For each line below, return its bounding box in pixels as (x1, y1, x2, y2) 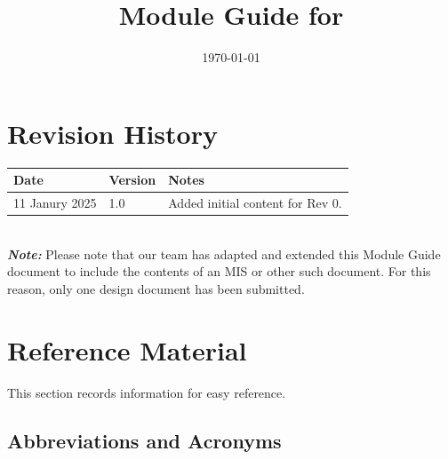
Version (108, 170, 156, 189)
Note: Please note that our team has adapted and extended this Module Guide (7, 244, 441, 263)
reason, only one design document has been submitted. (7, 279, 305, 297)
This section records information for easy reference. (7, 383, 286, 401)
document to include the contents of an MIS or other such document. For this (7, 262, 431, 281)
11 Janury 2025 (13, 194, 97, 211)
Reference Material (7, 331, 247, 368)
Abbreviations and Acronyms (7, 426, 282, 454)
